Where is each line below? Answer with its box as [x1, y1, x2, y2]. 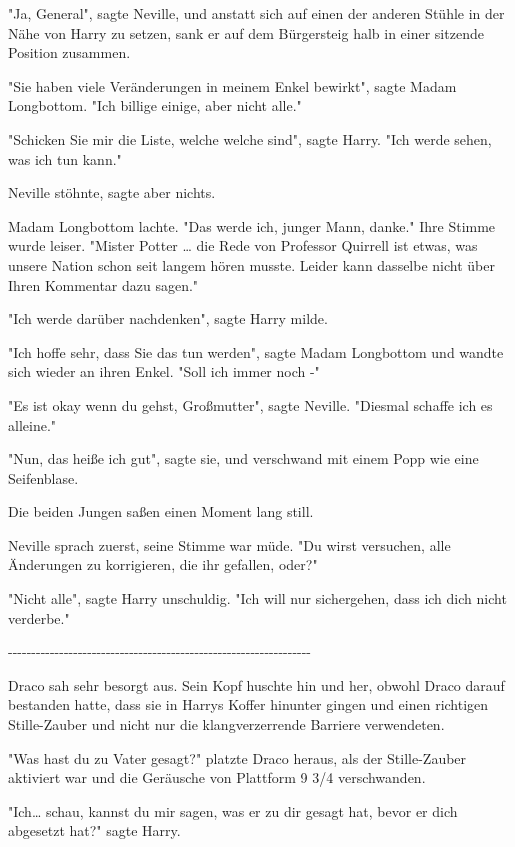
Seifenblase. [8, 467, 79, 488]
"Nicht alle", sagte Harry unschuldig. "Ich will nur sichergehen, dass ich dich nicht [8, 588, 507, 609]
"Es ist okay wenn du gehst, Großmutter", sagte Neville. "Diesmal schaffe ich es [8, 394, 493, 415]
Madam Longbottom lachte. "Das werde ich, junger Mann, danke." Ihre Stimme [8, 215, 496, 236]
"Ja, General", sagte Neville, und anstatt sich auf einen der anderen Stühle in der [8, 3, 505, 23]
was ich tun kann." [8, 148, 122, 169]
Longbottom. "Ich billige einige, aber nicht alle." [8, 95, 302, 116]
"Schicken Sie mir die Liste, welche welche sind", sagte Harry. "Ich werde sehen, [8, 128, 492, 149]
